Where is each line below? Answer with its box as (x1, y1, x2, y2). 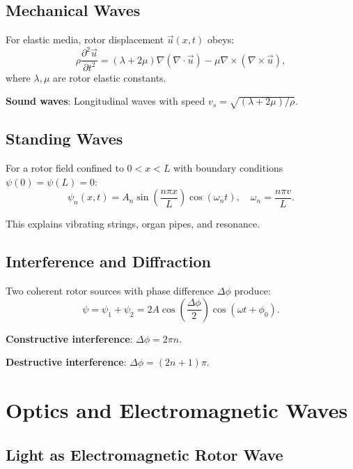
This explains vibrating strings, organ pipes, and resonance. (6, 216, 260, 231)
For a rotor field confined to (6, 161, 124, 175)
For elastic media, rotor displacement (6, 32, 164, 47)
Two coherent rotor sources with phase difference (6, 283, 214, 298)
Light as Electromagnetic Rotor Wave (6, 443, 283, 465)
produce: (234, 283, 271, 298)
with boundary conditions (173, 161, 283, 175)
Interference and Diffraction (6, 251, 211, 272)
